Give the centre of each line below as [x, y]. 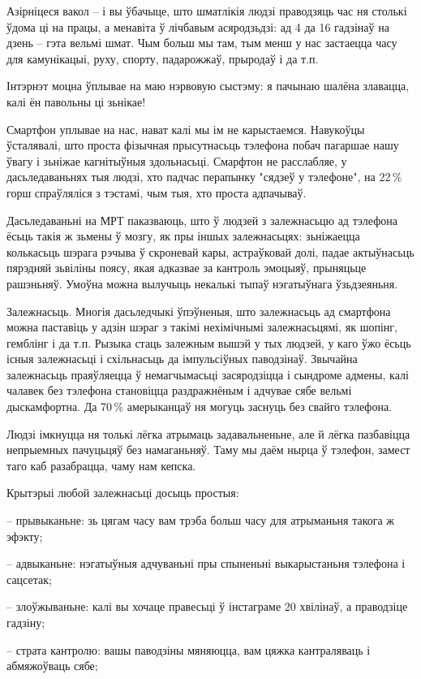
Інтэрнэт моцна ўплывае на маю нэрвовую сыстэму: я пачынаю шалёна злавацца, [208, 86]
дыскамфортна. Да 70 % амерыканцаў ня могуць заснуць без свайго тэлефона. [200, 407]
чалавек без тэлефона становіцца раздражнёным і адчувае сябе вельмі [179, 390]
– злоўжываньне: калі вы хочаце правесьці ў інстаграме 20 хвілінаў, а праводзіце [207, 606]
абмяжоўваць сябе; [52, 666]
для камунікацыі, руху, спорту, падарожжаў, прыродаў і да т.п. [163, 58]
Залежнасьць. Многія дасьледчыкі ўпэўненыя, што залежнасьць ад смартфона [199, 311]
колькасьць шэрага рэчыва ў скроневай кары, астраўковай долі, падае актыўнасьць [210, 251]
